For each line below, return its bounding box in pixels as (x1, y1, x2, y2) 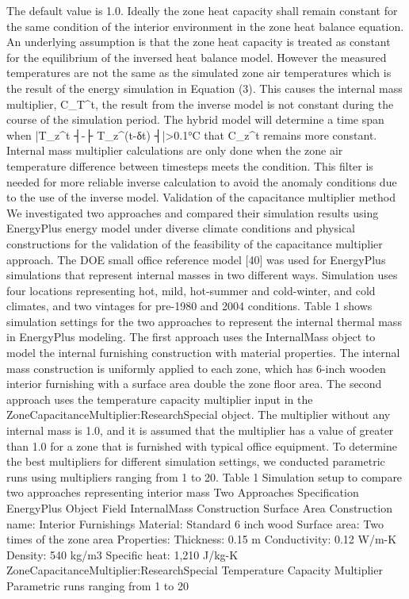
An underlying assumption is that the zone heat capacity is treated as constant (6, 33, 391, 50)
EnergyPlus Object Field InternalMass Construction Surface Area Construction (6, 500, 392, 516)
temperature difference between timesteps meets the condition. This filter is (6, 157, 373, 174)
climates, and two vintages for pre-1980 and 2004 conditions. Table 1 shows (6, 298, 373, 314)
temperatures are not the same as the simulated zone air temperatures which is (6, 64, 392, 81)
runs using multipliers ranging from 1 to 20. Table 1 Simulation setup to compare (6, 468, 403, 485)
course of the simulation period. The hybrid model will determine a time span (6, 111, 384, 128)
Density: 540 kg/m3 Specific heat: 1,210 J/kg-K (6, 546, 239, 563)
